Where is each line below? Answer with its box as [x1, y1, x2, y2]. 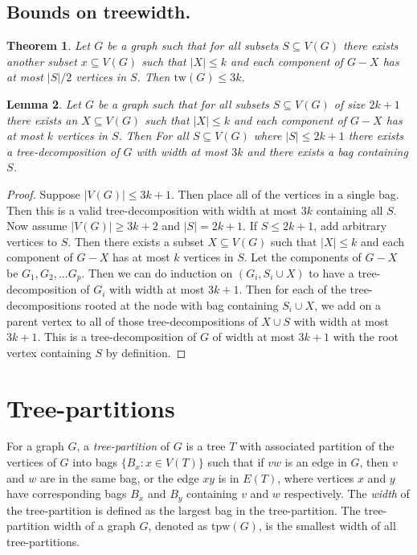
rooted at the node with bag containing [84, 296, 279, 313]
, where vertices [277, 469, 354, 486]
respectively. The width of [284, 485, 410, 502]
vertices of [6, 454, 56, 471]
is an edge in [284, 454, 347, 471]
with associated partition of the [239, 438, 395, 454]
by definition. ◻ [105, 343, 186, 360]
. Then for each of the [239, 281, 346, 298]
